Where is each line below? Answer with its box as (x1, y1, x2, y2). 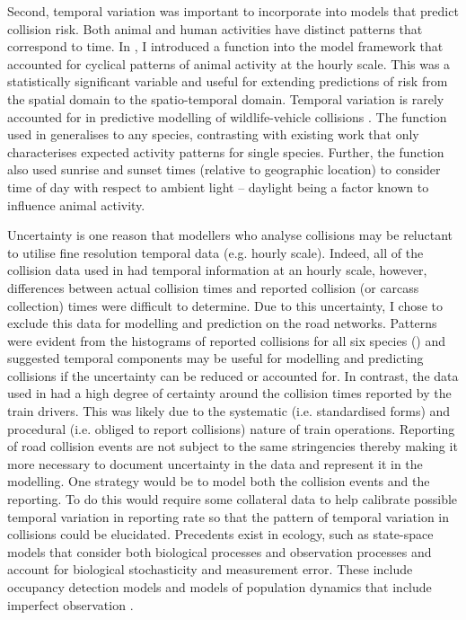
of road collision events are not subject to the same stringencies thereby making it (7, 437, 458, 456)
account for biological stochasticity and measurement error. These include (7, 560, 413, 579)
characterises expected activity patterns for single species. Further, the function (7, 142, 444, 161)
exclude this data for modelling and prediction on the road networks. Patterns (7, 314, 437, 332)
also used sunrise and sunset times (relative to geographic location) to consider (7, 160, 441, 179)
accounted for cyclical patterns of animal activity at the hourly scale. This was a (7, 54, 451, 73)
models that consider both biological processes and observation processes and (7, 542, 432, 561)
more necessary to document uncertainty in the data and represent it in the (7, 454, 423, 473)
